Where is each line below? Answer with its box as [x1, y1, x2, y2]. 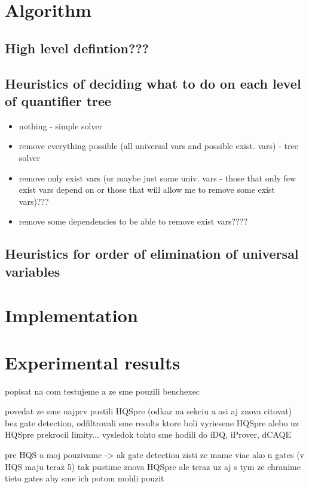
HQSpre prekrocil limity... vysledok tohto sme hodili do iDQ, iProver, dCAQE [5, 428, 291, 441]
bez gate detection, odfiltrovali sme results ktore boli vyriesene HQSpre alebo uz [5, 416, 299, 429]
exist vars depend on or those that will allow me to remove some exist [19, 183, 275, 196]
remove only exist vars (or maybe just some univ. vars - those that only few [19, 171, 296, 184]
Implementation [5, 303, 138, 328]
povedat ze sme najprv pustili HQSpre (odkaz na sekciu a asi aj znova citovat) [5, 405, 292, 417]
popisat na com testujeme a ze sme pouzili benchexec [5, 384, 200, 397]
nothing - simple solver [19, 119, 103, 132]
